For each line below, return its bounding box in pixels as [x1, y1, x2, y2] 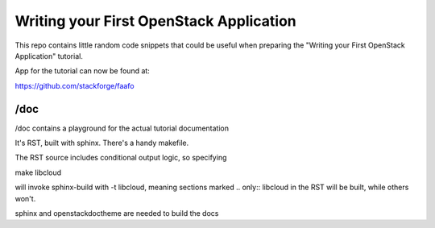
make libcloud [14, 168, 62, 177]
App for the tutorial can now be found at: [14, 66, 151, 76]
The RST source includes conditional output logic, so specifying [14, 153, 227, 163]
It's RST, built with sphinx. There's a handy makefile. [14, 138, 189, 148]
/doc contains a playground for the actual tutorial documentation [14, 123, 230, 133]
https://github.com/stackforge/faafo [14, 81, 135, 90]
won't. [14, 193, 36, 203]
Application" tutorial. [14, 51, 84, 60]
